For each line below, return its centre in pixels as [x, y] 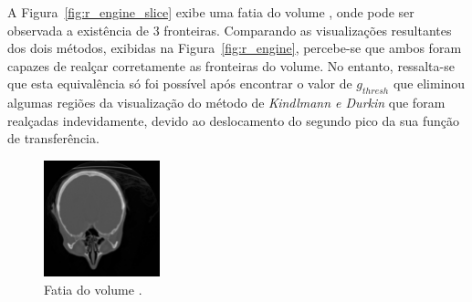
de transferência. [53, 138]
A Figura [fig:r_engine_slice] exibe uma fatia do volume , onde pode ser [211, 12]
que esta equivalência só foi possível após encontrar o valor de [180, 83]
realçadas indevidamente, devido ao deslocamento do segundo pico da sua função [234, 120]
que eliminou [429, 83]
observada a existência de [78, 30]
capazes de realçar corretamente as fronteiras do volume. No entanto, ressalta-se [231, 65]
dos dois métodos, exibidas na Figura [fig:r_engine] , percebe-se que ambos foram [235, 48]
